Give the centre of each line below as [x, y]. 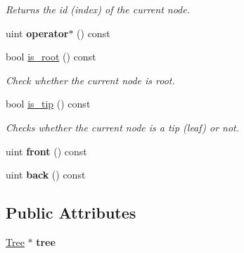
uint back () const [46, 175]
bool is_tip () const [48, 104]
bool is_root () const [51, 57]
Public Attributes [71, 213]
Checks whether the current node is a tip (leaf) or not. [123, 127]
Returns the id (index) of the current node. [98, 9]
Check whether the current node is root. [90, 80]
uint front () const [46, 151]
